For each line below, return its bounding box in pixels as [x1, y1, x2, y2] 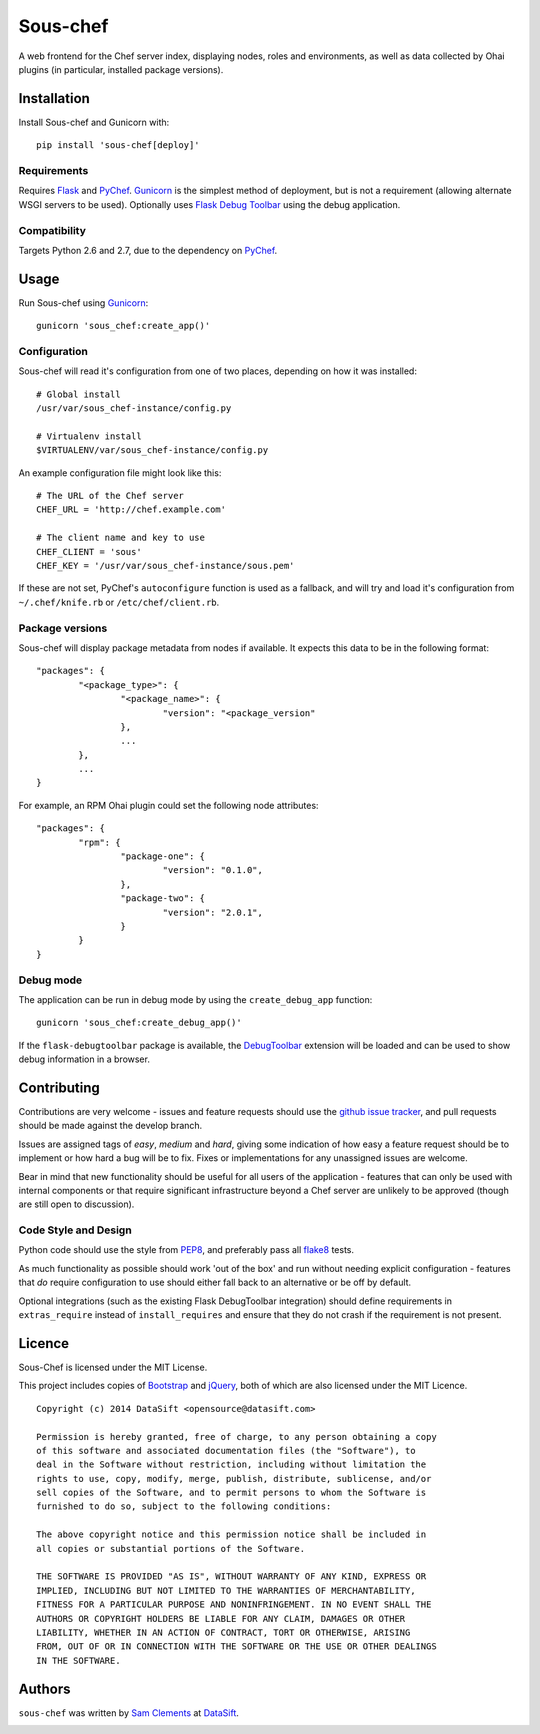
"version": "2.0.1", [162, 906, 264, 918]
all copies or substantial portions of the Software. [36, 1543, 305, 1554]
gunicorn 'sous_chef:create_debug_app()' [36, 1017, 242, 1029]
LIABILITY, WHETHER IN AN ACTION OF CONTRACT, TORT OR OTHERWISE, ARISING [36, 1626, 411, 1638]
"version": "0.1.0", [162, 865, 264, 876]
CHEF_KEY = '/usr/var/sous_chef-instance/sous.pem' [36, 560, 295, 572]
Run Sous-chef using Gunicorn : [18, 296, 149, 309]
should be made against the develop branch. [18, 1120, 203, 1132]
